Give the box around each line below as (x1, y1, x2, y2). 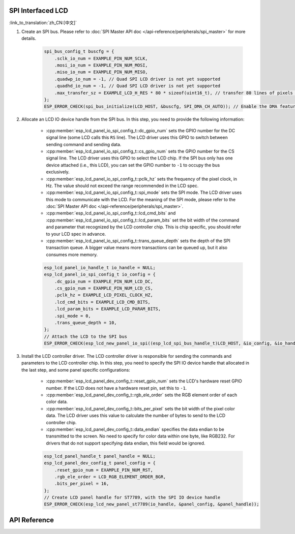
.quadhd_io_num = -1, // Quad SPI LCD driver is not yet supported (54, 83, 221, 89)
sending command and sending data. (46, 141, 121, 147)
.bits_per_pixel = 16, (54, 481, 109, 487)
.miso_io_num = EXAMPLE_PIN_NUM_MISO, (54, 69, 148, 75)
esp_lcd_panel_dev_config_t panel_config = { (44, 460, 156, 466)
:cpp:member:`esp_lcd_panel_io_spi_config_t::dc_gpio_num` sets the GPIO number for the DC (46, 127, 236, 133)
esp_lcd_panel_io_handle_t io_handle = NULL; (44, 265, 156, 270)
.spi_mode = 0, (54, 313, 91, 318)
